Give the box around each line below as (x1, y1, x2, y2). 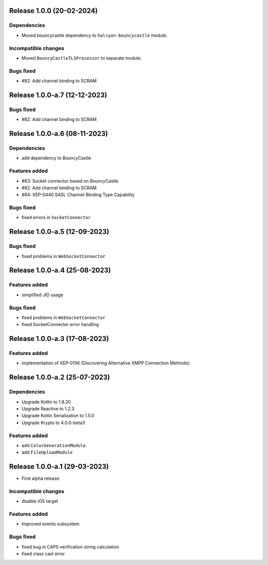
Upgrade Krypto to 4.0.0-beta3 (21, 420, 85, 426)
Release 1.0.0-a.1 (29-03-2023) (9, 462, 109, 471)
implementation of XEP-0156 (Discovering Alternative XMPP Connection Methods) (21, 360, 190, 366)
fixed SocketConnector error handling (21, 322, 99, 328)
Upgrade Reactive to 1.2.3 (21, 406, 74, 412)
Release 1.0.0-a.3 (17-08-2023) (9, 335, 109, 343)
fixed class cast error (21, 551, 65, 557)
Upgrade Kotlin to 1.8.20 (21, 399, 71, 405)
